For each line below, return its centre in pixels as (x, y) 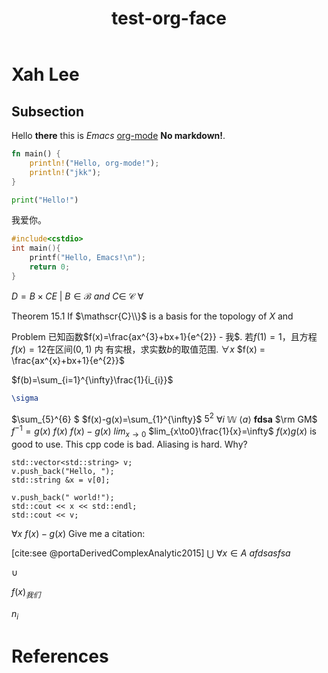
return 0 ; (50, 267)
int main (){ (36, 248)
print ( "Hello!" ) (45, 200)
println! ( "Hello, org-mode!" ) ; (94, 163)
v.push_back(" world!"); (63, 497)
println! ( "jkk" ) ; (65, 172)
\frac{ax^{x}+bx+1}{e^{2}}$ (68, 360)
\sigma (25, 398)
